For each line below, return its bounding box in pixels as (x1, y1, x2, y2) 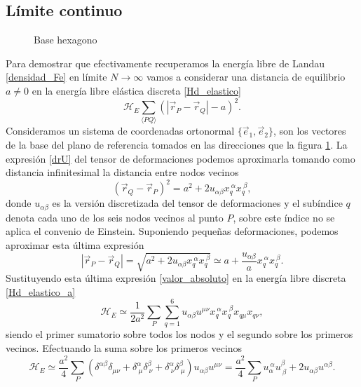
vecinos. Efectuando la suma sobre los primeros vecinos (6, 340, 243, 355)
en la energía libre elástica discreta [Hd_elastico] (32, 83, 241, 97)
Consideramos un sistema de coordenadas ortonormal (6, 123, 235, 138)
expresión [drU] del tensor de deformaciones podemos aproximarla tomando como (6, 151, 355, 165)
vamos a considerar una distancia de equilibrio (146, 69, 346, 84)
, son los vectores (273, 123, 346, 138)
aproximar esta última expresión (6, 237, 144, 252)
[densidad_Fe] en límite (6, 69, 107, 84)
